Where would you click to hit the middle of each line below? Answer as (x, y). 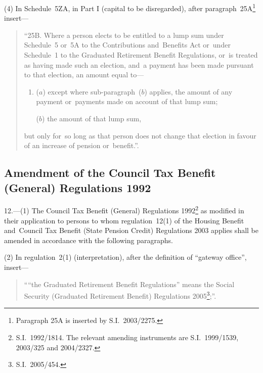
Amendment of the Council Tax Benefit (110, 173)
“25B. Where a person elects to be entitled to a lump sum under (124, 35)
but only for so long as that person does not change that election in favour (140, 135)
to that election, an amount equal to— (84, 75)
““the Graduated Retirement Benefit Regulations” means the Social (129, 284)
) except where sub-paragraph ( (92, 91)
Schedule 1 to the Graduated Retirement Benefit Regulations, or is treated (141, 55)
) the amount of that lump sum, (92, 118)
